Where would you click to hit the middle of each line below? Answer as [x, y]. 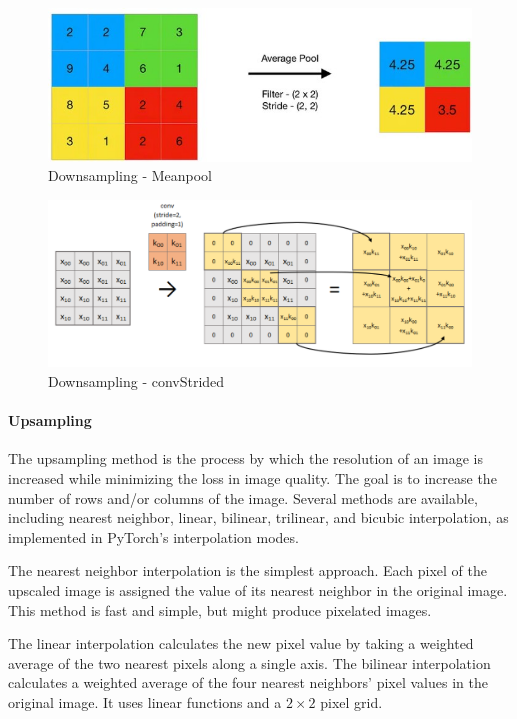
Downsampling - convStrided [136, 381]
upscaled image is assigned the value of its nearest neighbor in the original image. [258, 589]
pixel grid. [351, 701]
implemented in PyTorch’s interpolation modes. [153, 536]
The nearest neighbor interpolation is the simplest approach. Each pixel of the [248, 570]
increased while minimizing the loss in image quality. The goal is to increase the [252, 478]
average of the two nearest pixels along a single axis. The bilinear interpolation [249, 662]
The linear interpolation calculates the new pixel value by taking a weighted [241, 643]
